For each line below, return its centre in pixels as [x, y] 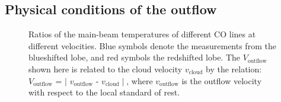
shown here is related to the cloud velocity [106, 68]
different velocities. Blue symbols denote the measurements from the [152, 45]
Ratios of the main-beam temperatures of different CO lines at [142, 34]
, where [140, 80]
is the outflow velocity [222, 80]
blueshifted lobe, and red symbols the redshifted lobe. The [135, 57]
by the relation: [234, 68]
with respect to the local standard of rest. [104, 92]
